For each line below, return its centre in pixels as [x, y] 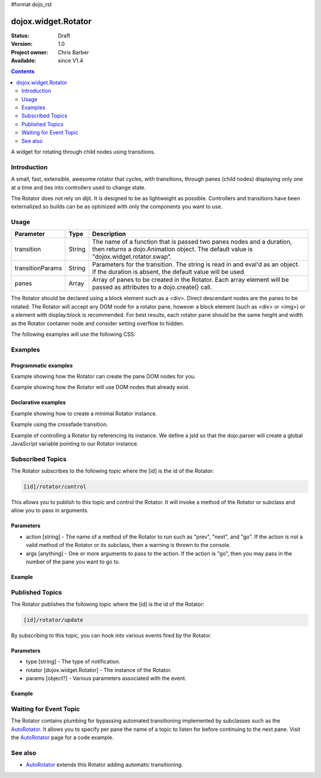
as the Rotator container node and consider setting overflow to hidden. [97, 323]
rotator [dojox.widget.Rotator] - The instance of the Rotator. [99, 670]
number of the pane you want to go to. [73, 561]
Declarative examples [38, 403]
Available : [24, 61]
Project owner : [30, 52]
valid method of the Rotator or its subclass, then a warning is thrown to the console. [128, 545]
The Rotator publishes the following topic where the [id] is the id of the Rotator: [108, 604]
